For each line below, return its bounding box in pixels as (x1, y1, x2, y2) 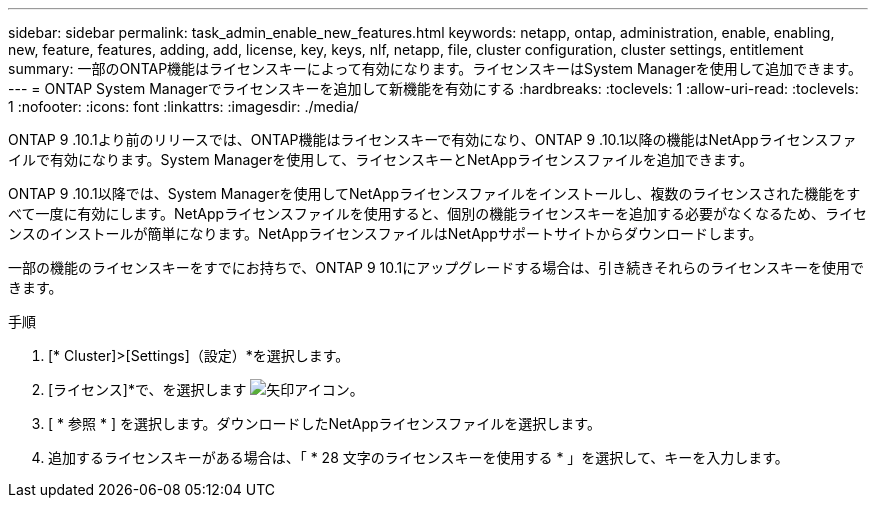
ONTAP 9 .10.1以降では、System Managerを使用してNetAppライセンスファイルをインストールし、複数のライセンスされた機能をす (8, 185, 861, 202)
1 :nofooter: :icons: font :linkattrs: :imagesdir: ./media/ (8, 98, 359, 115)
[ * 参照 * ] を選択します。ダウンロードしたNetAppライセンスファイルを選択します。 (48, 415, 601, 432)
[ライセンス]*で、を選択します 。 (48, 381, 364, 398)
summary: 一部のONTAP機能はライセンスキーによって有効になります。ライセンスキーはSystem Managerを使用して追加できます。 (8, 60, 862, 77)
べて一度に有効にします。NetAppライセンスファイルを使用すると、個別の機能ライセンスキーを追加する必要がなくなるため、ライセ (8, 205, 868, 222)
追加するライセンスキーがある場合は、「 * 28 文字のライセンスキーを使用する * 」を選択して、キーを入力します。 (48, 449, 789, 466)
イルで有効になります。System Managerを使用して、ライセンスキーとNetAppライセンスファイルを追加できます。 (8, 151, 754, 168)
